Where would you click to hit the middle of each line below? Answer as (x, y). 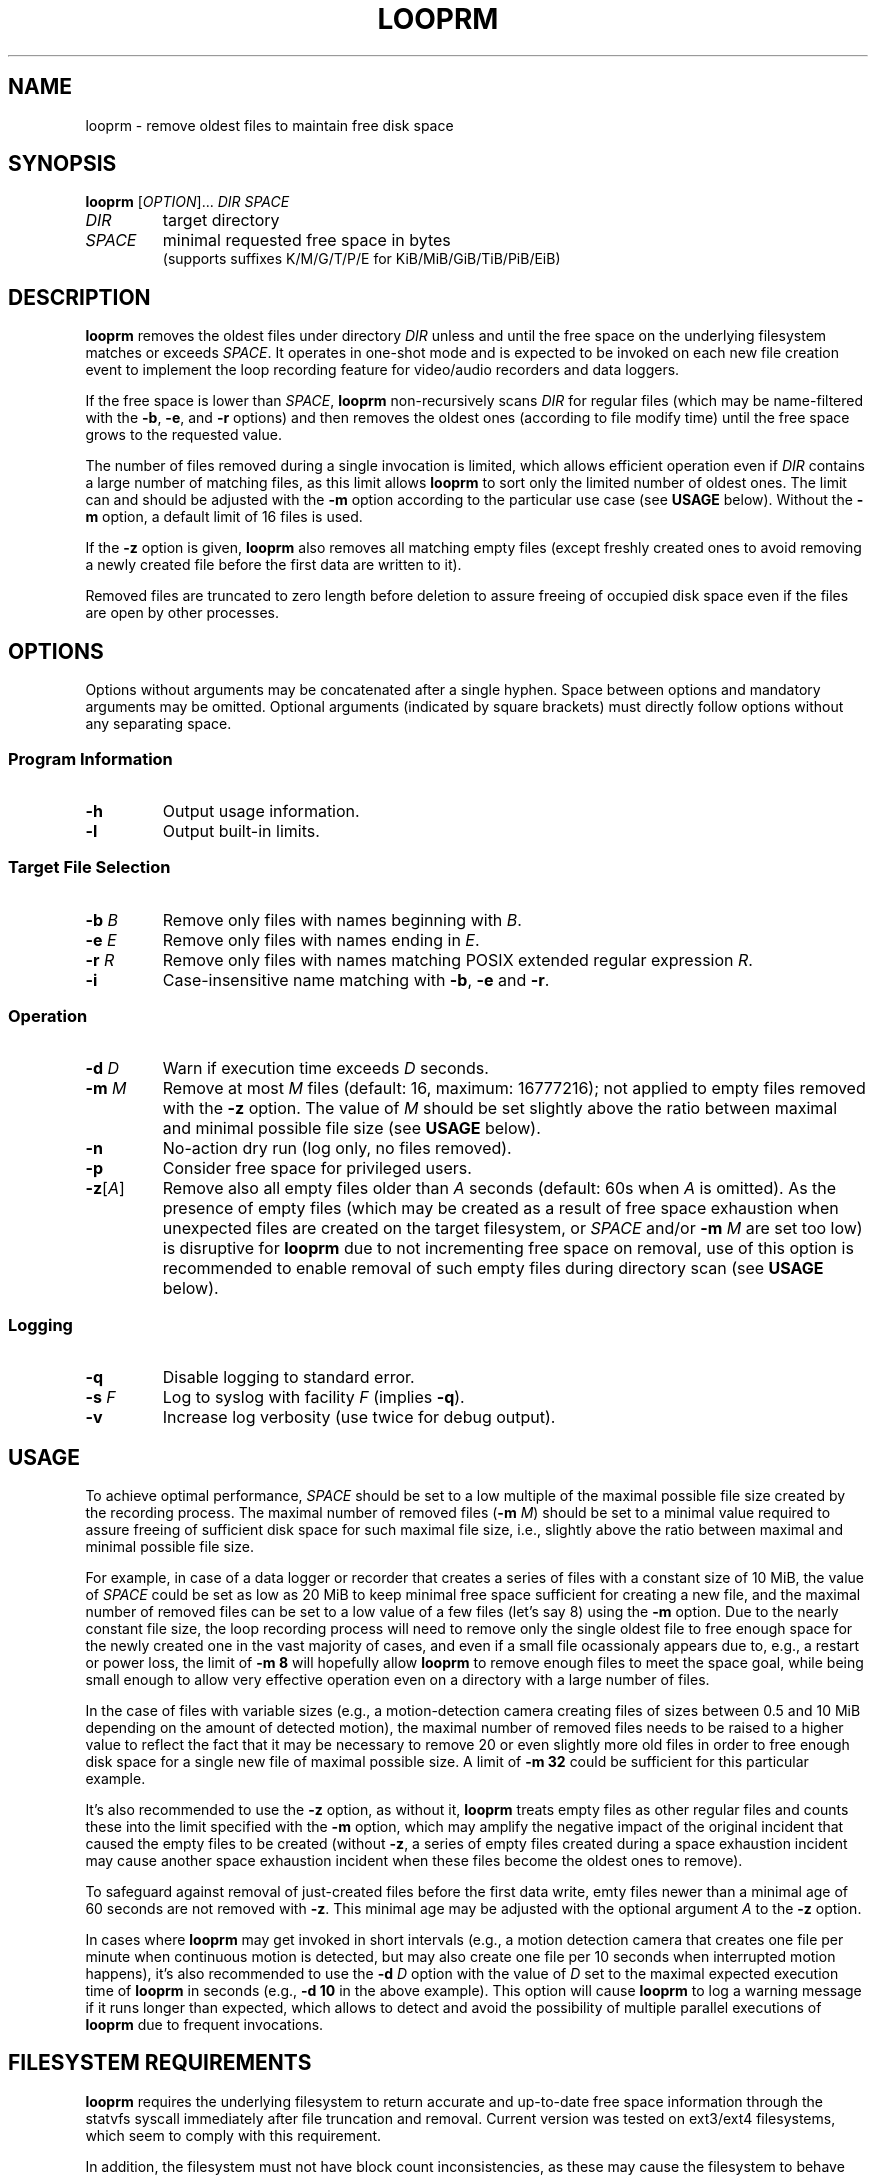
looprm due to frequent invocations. (204, 2024)
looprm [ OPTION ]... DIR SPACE (187, 202)
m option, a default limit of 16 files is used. (224, 517)
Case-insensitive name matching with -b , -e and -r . (356, 979)
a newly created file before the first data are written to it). (273, 565)
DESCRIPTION (79, 297)
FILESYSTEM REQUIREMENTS (160, 2063)
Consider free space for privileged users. (317, 1168)
